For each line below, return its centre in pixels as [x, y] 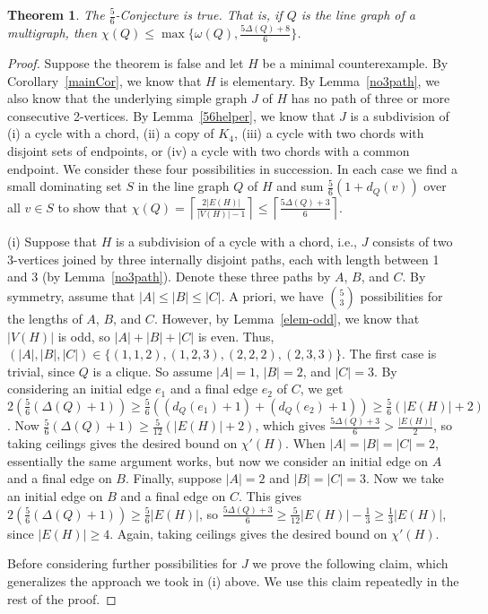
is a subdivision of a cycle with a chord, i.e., [237, 242]
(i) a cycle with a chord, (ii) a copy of [111, 133]
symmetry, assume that [71, 295]
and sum [300, 186]
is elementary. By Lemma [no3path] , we [330, 80]
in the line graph [183, 186]
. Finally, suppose [173, 478]
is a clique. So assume [152, 371]
